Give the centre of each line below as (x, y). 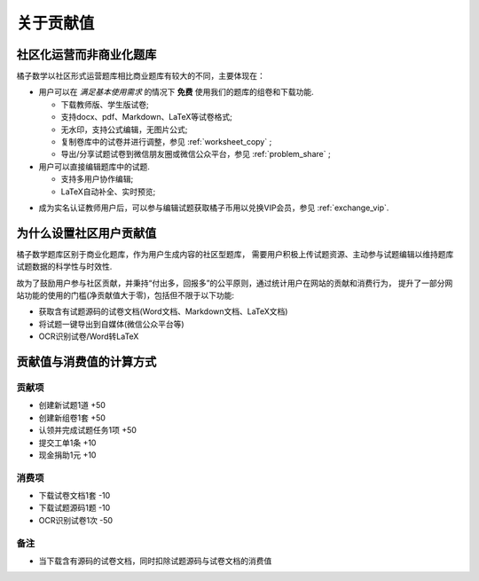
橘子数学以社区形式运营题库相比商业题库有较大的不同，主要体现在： (141, 76)
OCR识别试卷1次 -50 (76, 520)
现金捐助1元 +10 (67, 455)
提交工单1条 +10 (67, 443)
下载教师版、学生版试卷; (105, 104)
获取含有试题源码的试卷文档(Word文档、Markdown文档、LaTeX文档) (163, 311)
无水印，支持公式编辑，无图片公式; (124, 130)
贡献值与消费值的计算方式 (86, 362)
